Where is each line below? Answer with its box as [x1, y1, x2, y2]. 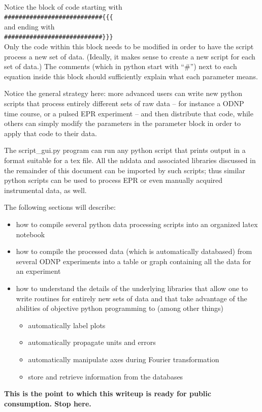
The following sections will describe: [4, 202, 116, 212]
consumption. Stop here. [4, 398, 91, 408]
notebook [16, 229, 45, 239]
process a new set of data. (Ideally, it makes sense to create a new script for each [4, 51, 255, 61]
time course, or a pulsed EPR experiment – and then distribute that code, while [4, 108, 253, 118]
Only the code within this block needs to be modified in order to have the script [4, 41, 254, 52]
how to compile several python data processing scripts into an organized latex [16, 219, 258, 229]
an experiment [16, 266, 61, 276]
